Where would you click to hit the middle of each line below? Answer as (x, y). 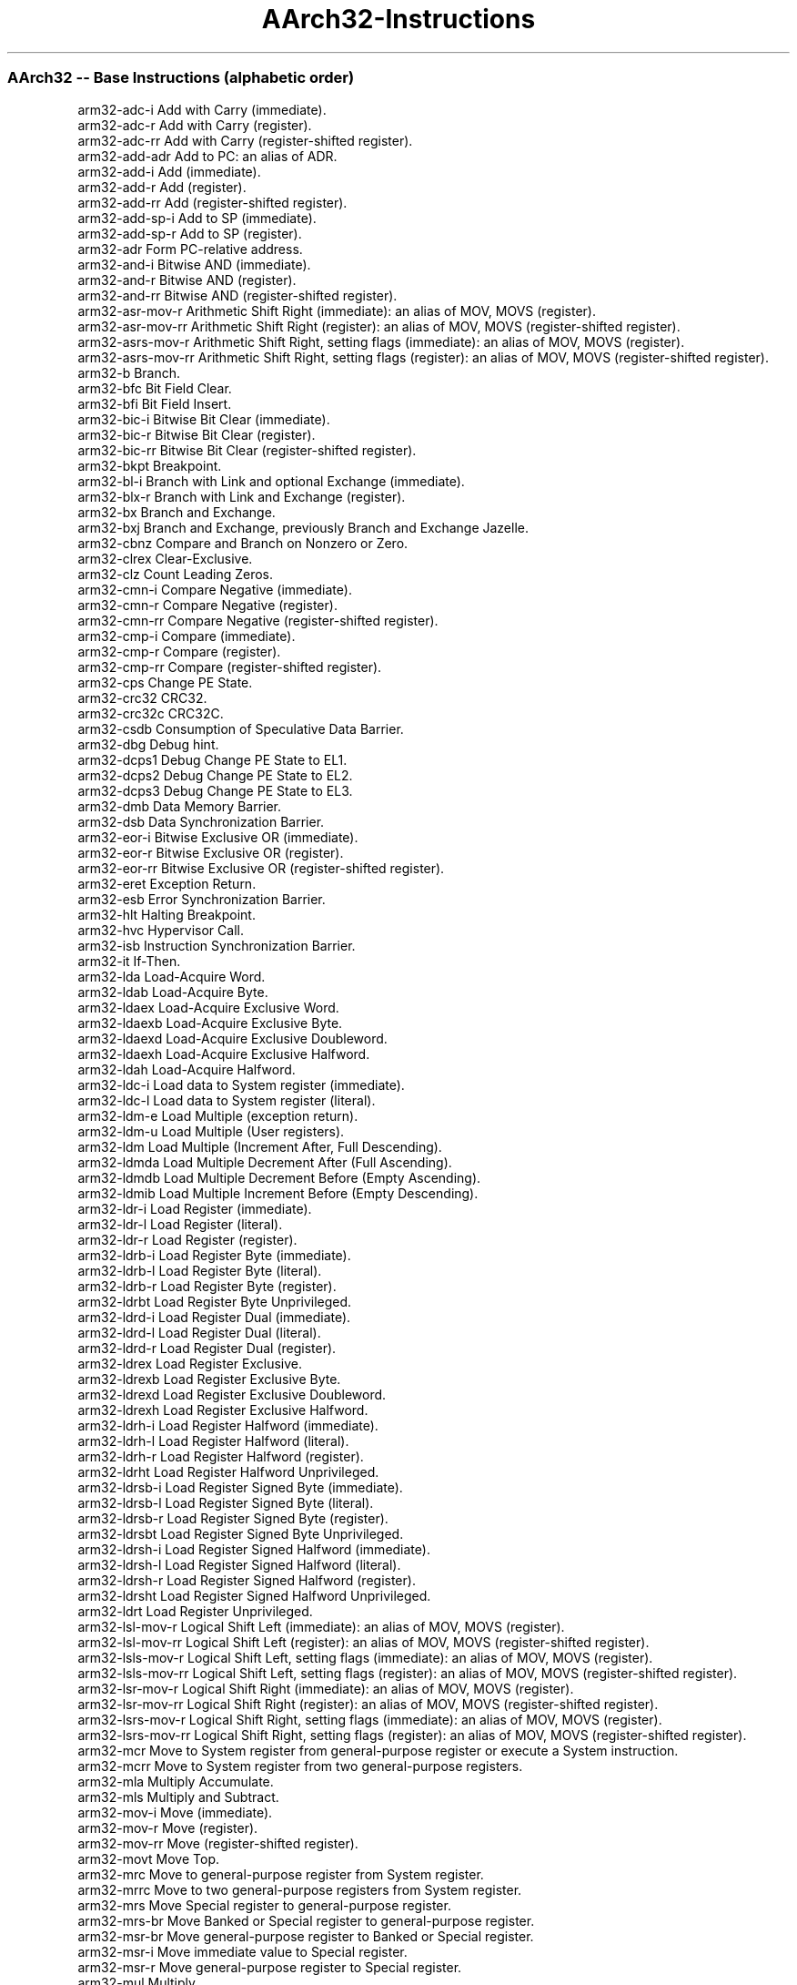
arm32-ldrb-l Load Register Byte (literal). (200, 1270)
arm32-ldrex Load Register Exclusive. (190, 1363)
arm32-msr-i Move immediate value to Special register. (242, 1951)
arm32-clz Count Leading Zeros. (176, 574)
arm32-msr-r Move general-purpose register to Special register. (270, 1967)
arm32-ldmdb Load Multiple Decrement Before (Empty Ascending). (279, 1177)
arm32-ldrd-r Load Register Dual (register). (207, 1348)
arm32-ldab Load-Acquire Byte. (173, 992)
